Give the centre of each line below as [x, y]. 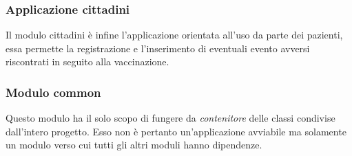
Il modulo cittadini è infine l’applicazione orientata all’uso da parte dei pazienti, [174, 35]
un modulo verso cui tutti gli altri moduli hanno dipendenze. [134, 145]
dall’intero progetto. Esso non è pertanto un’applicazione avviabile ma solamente [176, 131]
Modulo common [53, 92]
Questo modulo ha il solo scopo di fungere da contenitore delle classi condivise [170, 118]
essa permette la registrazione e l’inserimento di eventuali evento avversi [158, 48]
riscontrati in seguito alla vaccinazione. [87, 62]
